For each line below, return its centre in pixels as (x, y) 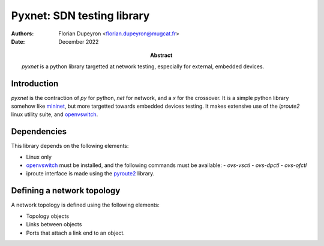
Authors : (22, 34)
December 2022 (79, 41)
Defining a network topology (66, 191)
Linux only (39, 157)
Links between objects (54, 224)
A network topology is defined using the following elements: (85, 205)
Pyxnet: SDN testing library (80, 16)
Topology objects (47, 216)
